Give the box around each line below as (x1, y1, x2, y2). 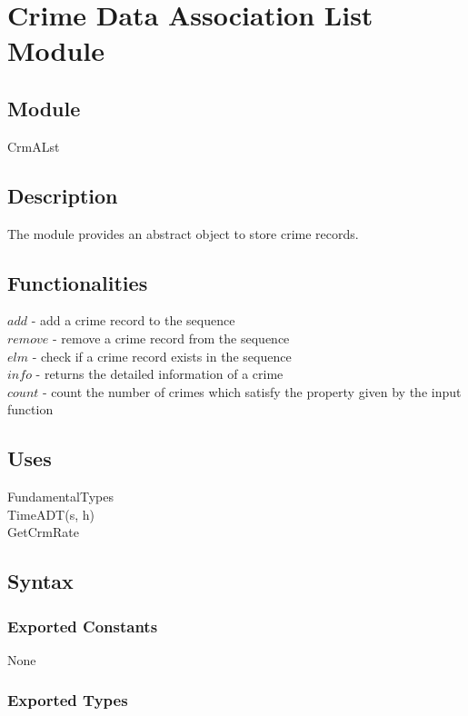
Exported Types (7, 689, 128, 711)
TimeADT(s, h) (7, 504, 95, 523)
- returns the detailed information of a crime (35, 364, 284, 383)
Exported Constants (7, 614, 158, 637)
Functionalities (7, 268, 148, 296)
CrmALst (7, 136, 60, 155)
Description (7, 181, 118, 209)
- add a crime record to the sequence (31, 311, 235, 330)
